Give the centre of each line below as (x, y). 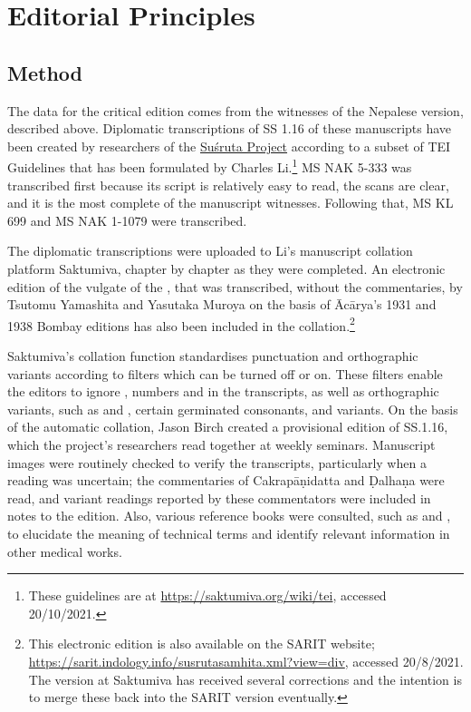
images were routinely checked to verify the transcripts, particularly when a (217, 462)
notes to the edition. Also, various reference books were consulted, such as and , (229, 516)
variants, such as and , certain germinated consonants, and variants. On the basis (233, 409)
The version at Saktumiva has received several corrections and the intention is (245, 679)
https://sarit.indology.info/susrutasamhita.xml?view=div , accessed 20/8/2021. (246, 661)
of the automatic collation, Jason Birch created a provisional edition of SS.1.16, (228, 427)
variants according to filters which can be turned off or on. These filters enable (225, 373)
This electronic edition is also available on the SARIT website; (202, 644)
